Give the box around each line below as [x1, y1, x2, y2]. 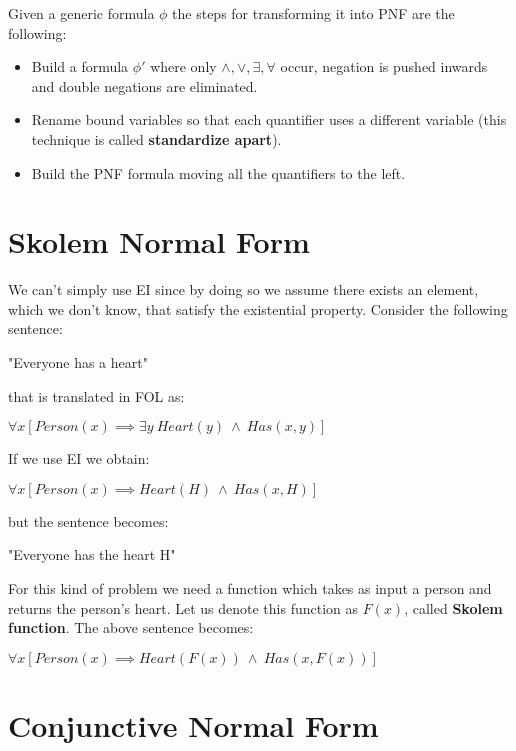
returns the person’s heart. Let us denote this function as [8, 597, 359, 618]
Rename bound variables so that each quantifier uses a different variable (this [31, 109, 507, 130]
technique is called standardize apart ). [31, 128, 282, 149]
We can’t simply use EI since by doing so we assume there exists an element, [8, 279, 479, 300]
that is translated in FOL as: [8, 385, 185, 406]
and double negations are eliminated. [31, 75, 258, 96]
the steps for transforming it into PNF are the [172, 3, 455, 23]
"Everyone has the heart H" [8, 544, 176, 565]
